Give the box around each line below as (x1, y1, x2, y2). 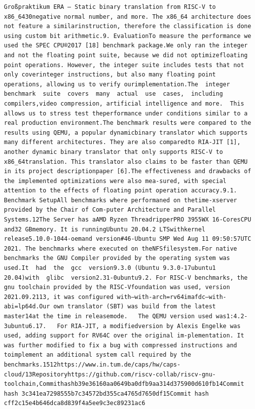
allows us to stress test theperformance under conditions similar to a (4, 110, 248, 117)
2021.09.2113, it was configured (4, 293, 113, 300)
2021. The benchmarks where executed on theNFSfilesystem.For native (4, 245, 237, 252)
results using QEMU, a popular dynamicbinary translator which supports (4, 129, 248, 136)
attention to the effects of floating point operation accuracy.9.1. (4, 187, 237, 194)
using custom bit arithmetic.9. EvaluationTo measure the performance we (4, 32, 252, 39)
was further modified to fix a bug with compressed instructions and (4, 341, 237, 349)
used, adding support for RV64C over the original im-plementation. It (4, 332, 244, 339)
